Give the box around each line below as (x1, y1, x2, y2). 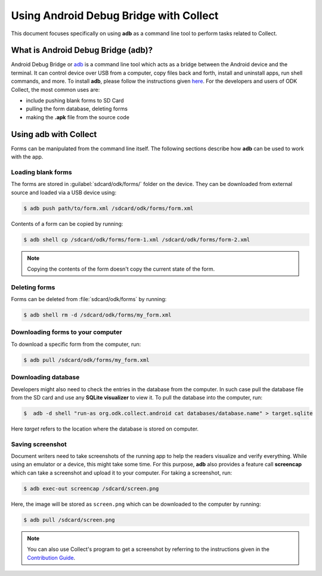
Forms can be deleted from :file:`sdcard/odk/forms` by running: (11, 296, 167, 303)
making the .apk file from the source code (26, 113, 129, 120)
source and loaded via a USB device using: (11, 188, 116, 196)
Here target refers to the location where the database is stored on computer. (11, 425, 199, 432)
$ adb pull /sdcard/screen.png (23, 516, 116, 523)
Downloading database (11, 373, 80, 382)
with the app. (11, 153, 44, 160)
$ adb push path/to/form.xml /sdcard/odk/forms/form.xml (23, 205, 194, 212)
